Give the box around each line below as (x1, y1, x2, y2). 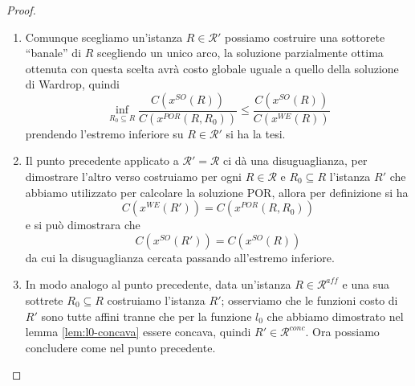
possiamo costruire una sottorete (225, 28, 385, 45)
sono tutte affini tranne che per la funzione (41, 307, 252, 324)
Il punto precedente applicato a (25, 152, 179, 169)
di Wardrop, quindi (25, 76, 120, 92)
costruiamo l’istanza (107, 292, 205, 308)
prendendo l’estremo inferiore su (25, 125, 184, 142)
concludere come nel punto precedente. (25, 339, 216, 355)
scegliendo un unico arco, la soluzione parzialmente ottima (97, 44, 384, 61)
